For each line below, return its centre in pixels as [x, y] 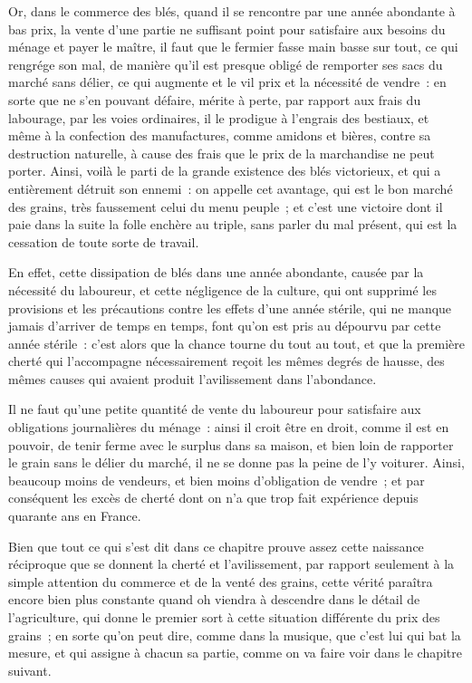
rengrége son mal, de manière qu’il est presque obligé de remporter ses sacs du [226, 64]
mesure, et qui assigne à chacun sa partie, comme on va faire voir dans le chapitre [236, 653]
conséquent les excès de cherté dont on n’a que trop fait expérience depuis [213, 498]
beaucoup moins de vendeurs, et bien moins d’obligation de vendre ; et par [217, 480]
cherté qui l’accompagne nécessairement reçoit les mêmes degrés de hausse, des [226, 361]
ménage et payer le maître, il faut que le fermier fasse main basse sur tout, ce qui [233, 47]
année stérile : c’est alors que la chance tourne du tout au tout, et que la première [236, 343]
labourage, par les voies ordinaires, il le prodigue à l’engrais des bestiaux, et [219, 117]
